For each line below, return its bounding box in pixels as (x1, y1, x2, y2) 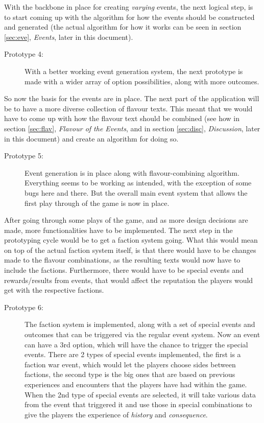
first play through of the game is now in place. (25, 197, 170, 208)
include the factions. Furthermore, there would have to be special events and (4, 265, 244, 275)
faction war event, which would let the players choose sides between (25, 359, 236, 369)
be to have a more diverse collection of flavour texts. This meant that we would (4, 103, 253, 113)
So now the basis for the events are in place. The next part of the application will (4, 93, 259, 104)
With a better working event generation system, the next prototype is (25, 65, 243, 76)
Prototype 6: (4, 301, 43, 312)
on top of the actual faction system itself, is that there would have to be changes (4, 244, 256, 255)
